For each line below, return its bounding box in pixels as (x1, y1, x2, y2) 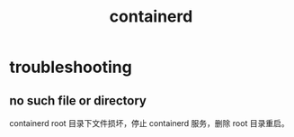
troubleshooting (9, 57, 132, 78)
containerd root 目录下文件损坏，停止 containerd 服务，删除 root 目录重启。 (9, 118, 290, 128)
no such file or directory (9, 93, 147, 108)
